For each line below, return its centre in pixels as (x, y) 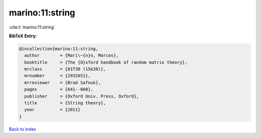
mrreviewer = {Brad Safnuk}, (63, 83)
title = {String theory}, (65, 103)
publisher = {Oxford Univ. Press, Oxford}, (82, 96)
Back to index (22, 129)
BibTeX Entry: (23, 36)
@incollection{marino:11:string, (59, 49)
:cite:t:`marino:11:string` (32, 27)
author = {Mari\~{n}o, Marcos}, (72, 55)
